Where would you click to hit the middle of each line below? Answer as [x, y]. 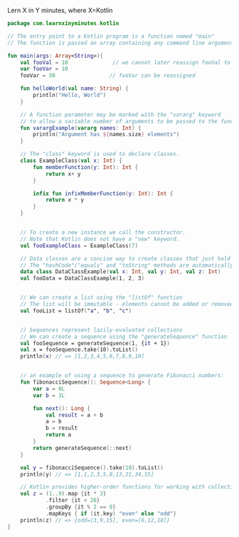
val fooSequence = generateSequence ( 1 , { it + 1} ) [95, 343]
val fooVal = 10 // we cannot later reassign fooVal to [126, 62]
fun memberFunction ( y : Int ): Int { [86, 167]
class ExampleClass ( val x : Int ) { [71, 160]
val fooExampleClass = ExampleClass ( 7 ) [79, 245]
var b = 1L [49, 395]
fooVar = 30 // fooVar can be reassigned [108, 76]
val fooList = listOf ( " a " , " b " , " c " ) [76, 311]
